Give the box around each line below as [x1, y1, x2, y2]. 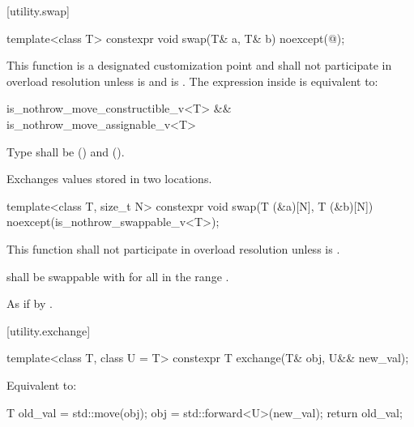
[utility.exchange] [6, 322, 91, 339]
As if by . [6, 295, 53, 312]
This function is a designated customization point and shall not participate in [6, 57, 392, 74]
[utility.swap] [6, 2, 70, 19]
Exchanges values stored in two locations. [6, 170, 212, 187]
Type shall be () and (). [6, 143, 125, 160]
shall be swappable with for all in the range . [6, 267, 229, 284]
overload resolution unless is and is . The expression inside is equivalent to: [6, 72, 378, 89]
